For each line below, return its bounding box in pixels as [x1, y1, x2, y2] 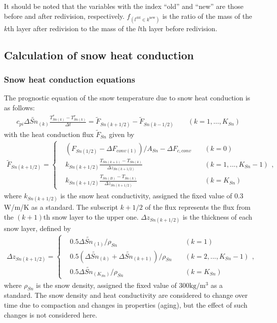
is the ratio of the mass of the [162, 10, 252, 21]
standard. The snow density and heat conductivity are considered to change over [4, 290, 248, 300]
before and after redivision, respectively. [4, 10, 125, 21]
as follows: [4, 102, 35, 112]
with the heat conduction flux [4, 129, 94, 139]
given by [109, 129, 135, 139]
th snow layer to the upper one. [43, 211, 139, 222]
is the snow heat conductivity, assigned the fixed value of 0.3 [60, 190, 243, 200]
